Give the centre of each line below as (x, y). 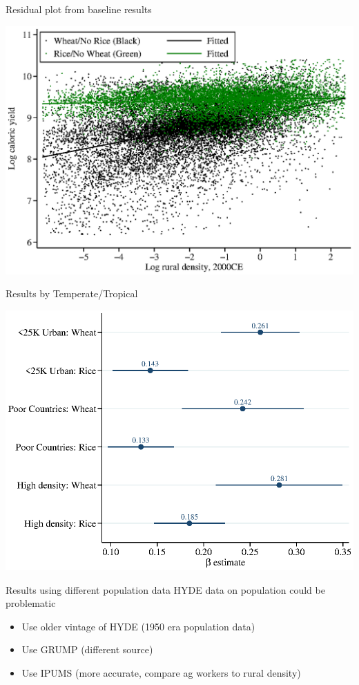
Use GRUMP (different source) (87, 649)
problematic (31, 603)
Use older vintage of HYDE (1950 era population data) (138, 626)
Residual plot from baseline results (79, 9)
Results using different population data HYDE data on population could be (165, 589)
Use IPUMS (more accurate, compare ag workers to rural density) (161, 673)
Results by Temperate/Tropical (72, 293)
